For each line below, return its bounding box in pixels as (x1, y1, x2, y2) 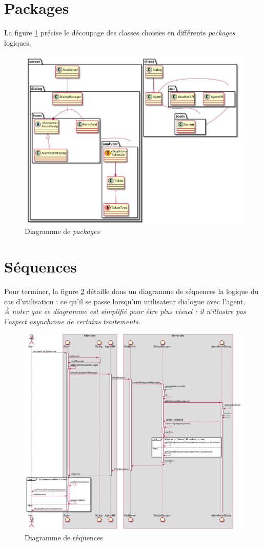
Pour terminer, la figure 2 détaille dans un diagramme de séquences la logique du (4, 285, 259, 296)
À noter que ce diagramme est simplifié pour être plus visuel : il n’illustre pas (4, 306, 246, 317)
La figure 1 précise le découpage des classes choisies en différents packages (4, 27, 235, 38)
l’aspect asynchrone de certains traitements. (4, 316, 141, 326)
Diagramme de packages (25, 226, 100, 237)
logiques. (4, 37, 31, 48)
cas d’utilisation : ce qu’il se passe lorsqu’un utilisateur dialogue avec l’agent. (4, 296, 246, 306)
